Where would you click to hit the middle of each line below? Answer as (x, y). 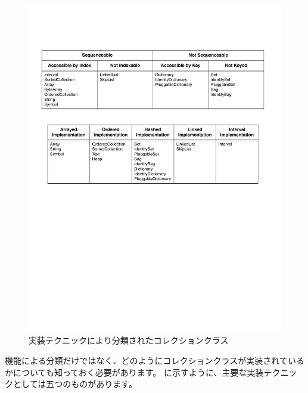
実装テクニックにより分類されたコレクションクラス (129, 340)
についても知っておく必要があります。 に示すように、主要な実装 (138, 372)
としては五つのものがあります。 (75, 384)
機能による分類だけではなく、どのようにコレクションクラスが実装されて (146, 360)
